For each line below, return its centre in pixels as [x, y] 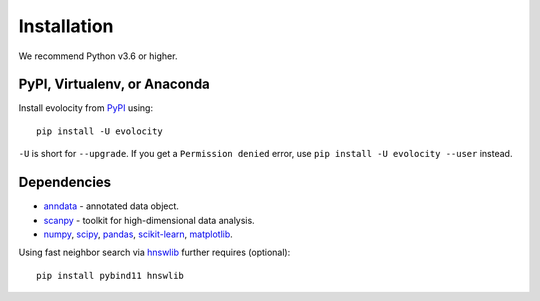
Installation [66, 26]
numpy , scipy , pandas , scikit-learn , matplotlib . [138, 234]
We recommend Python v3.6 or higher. [98, 56]
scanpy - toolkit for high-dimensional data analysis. [149, 220]
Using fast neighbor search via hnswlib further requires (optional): [154, 252]
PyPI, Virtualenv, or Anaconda [114, 84]
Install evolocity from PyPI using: [86, 108]
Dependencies [65, 182]
